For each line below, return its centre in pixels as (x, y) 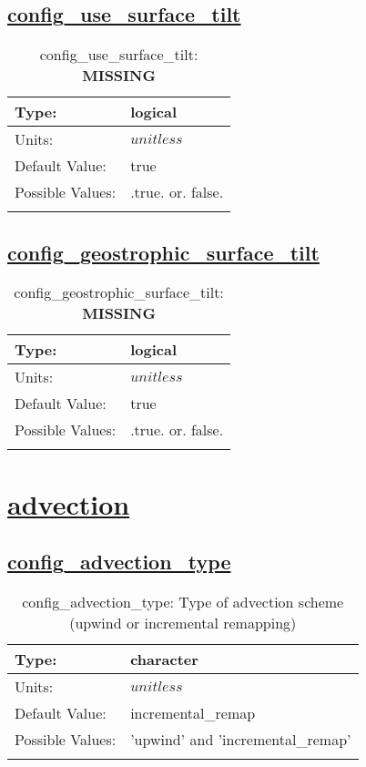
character (164, 659)
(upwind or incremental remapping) (183, 622)
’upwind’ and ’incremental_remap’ (241, 739)
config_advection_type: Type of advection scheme (183, 601)
